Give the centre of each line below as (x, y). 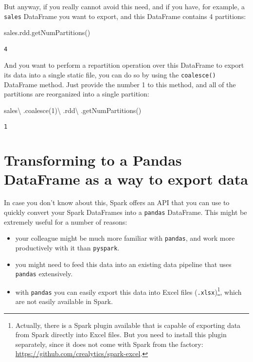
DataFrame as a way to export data (126, 179)
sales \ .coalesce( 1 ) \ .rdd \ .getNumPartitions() (73, 110)
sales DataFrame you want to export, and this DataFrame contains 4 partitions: (125, 16)
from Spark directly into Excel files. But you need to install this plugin (121, 334)
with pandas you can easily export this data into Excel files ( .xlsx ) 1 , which (128, 291)
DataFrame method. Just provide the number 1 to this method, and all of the (120, 84)
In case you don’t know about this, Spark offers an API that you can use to (117, 202)
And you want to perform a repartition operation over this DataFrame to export (124, 65)
